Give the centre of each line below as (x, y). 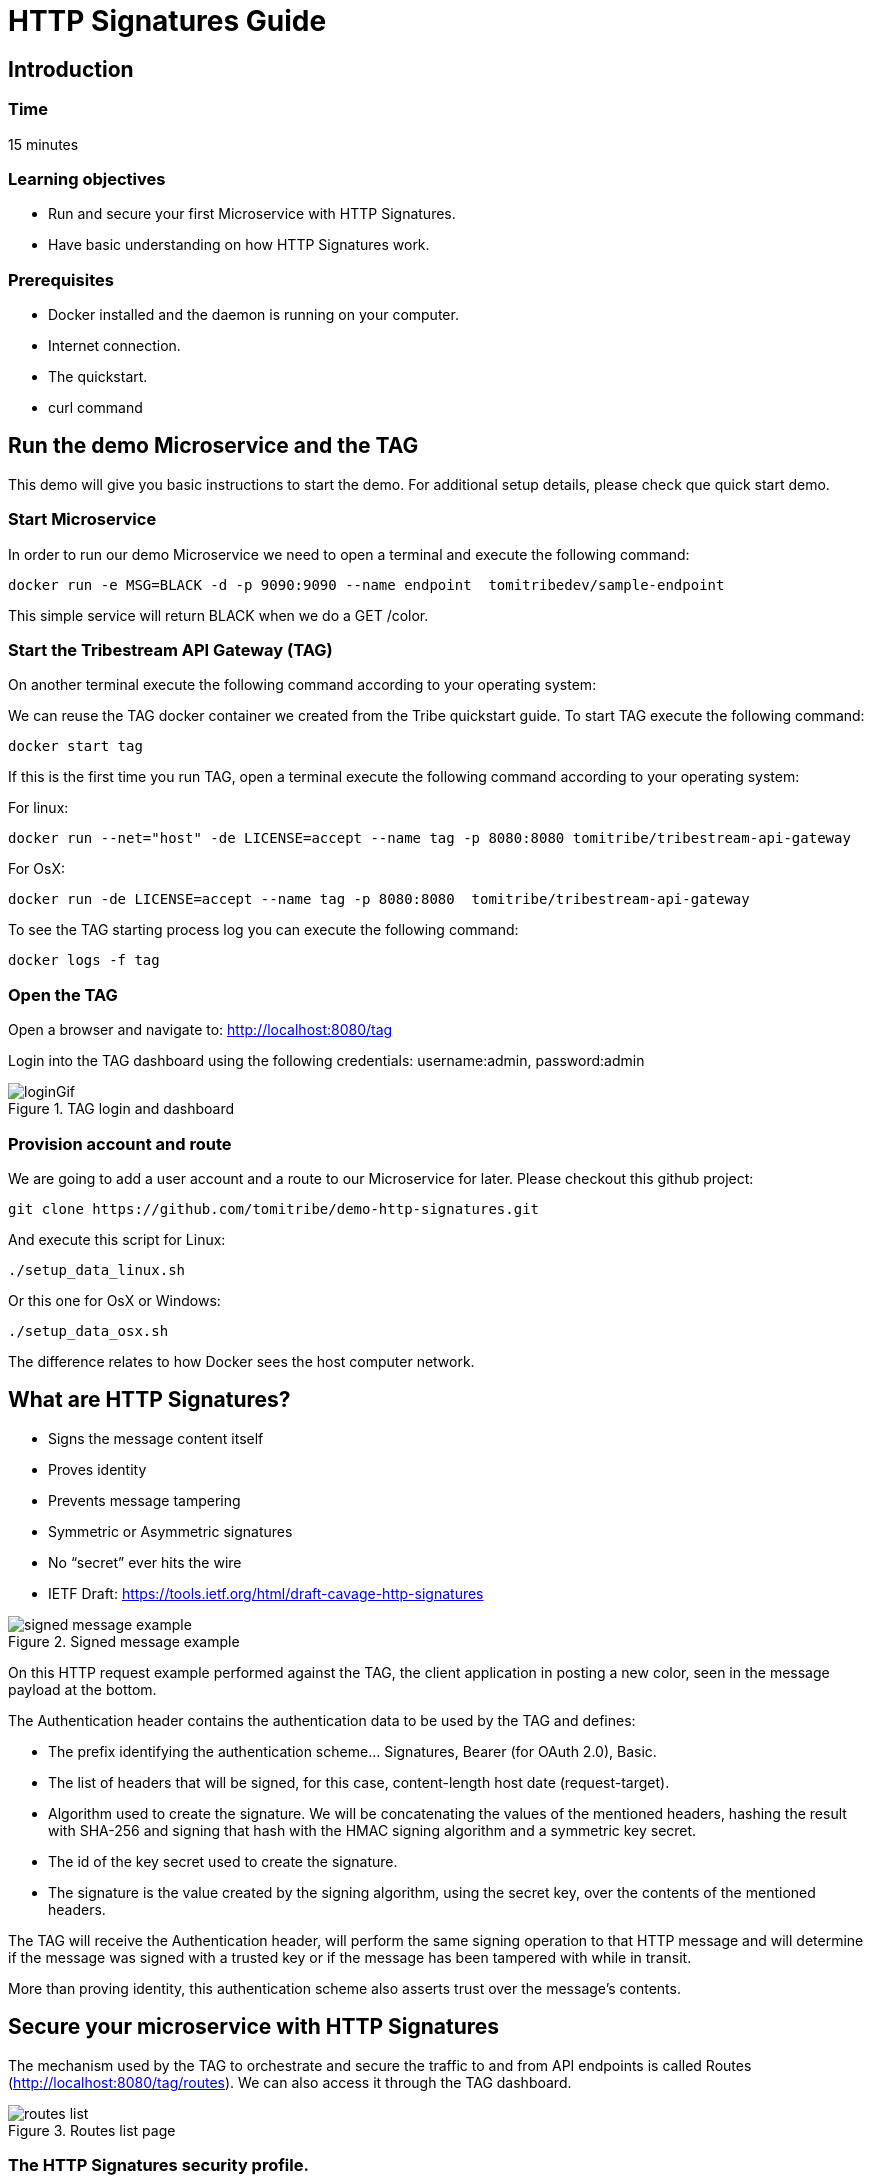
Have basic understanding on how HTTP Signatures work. (239, 245)
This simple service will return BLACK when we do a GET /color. (218, 615)
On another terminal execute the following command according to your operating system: (302, 685)
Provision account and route (120, 1143)
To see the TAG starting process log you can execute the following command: (263, 930)
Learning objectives (87, 178)
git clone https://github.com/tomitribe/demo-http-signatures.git (274, 1208)
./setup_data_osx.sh (88, 1330)
